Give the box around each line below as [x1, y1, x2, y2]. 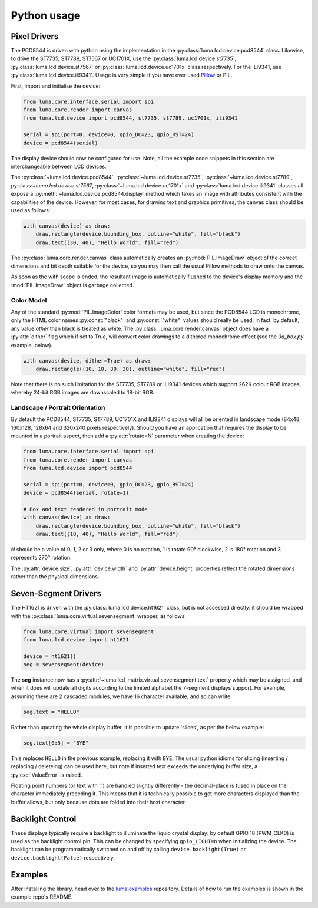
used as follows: [11, 206, 51, 213]
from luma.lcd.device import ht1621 [23, 636, 130, 643]
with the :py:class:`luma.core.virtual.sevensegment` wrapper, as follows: [11, 612, 187, 619]
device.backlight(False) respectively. [11, 854, 115, 861]
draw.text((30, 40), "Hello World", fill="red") [35, 239, 179, 246]
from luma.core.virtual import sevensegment [23, 628, 154, 635]
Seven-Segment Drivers [11, 588, 101, 598]
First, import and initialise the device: [11, 83, 101, 90]
